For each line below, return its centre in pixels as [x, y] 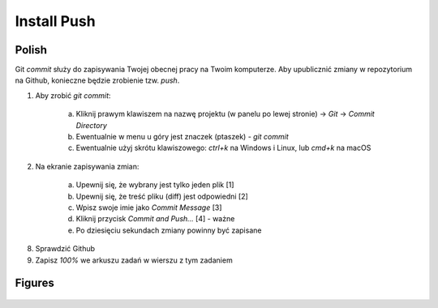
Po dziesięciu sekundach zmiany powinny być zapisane [169, 230]
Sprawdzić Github [65, 249]
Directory [91, 125]
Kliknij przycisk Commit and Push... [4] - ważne [155, 219]
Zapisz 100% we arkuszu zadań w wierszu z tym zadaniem [134, 260]
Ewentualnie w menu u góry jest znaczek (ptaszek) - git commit [182, 137]
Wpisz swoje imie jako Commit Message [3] [149, 207]
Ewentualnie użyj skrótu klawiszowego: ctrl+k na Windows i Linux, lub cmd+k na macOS [223, 148]
